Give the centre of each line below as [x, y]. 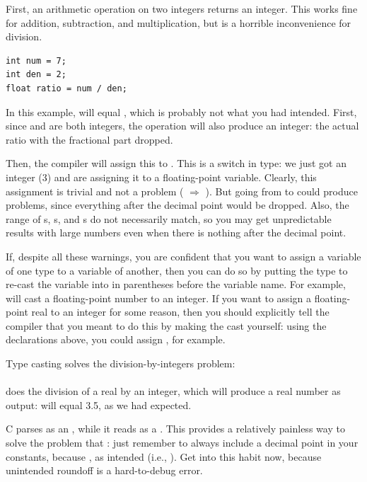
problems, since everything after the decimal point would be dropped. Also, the [177, 205]
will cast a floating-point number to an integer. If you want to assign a [158, 298]
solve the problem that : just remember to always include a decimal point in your [182, 443]
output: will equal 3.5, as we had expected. [99, 404]
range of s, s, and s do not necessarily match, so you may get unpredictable [169, 218]
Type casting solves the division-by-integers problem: [121, 363]
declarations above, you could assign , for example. [116, 339]
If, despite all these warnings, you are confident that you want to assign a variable [183, 256]
